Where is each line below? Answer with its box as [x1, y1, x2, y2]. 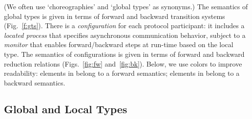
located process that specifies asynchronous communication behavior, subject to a [4, 30, 246, 40]
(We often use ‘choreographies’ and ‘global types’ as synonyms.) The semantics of [4, 1, 248, 11]
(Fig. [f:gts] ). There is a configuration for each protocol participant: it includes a [4, 20, 245, 31]
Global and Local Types [4, 101, 127, 116]
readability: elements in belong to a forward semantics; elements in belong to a [4, 68, 240, 78]
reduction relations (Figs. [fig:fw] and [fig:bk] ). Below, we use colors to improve [4, 58, 242, 68]
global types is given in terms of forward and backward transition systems [4, 11, 225, 21]
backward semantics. [4, 77, 65, 87]
